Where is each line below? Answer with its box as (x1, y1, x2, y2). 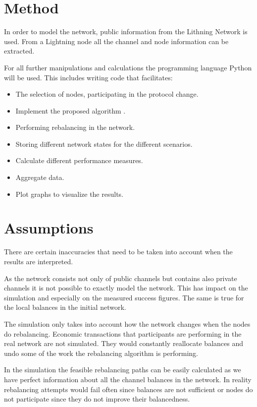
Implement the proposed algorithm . (15, 105, 126, 116)
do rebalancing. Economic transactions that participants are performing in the (4, 328, 242, 339)
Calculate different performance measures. (15, 155, 143, 166)
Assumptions (4, 218, 94, 238)
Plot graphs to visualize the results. (15, 188, 123, 199)
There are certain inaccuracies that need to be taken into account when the (4, 246, 233, 257)
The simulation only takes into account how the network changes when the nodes (4, 318, 251, 329)
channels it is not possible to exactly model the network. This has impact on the (4, 283, 248, 293)
